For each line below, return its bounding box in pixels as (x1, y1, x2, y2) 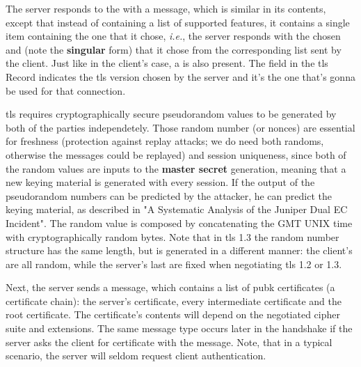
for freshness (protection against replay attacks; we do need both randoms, (6, 134, 324, 148)
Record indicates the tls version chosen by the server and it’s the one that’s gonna (6, 69, 355, 84)
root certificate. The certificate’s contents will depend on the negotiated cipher (6, 307, 340, 322)
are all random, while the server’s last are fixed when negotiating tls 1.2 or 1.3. (6, 256, 342, 271)
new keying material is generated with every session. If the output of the (6, 175, 315, 189)
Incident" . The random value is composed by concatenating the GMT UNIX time (6, 215, 353, 230)
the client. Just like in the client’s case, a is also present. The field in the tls (6, 56, 328, 70)
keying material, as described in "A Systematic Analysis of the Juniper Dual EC (6, 202, 348, 217)
